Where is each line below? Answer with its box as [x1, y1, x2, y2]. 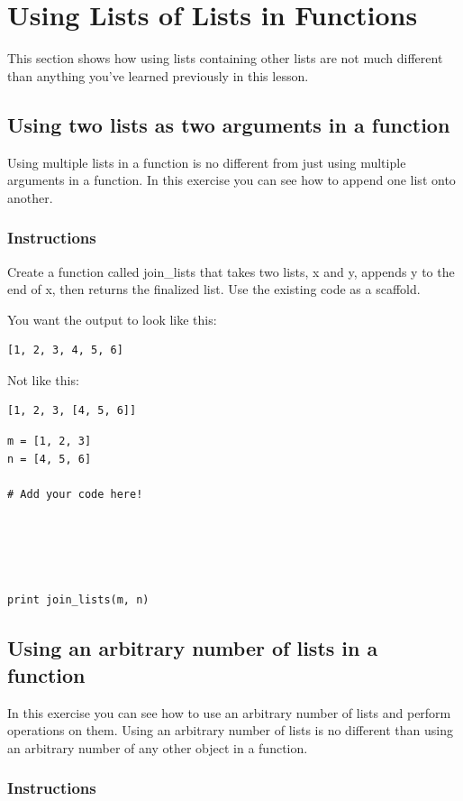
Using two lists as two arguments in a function [7, 110, 450, 138]
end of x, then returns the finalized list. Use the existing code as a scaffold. [7, 280, 421, 299]
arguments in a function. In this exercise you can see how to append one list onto [7, 170, 456, 189]
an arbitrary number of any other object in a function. [7, 738, 308, 757]
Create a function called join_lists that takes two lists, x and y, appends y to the [7, 262, 455, 281]
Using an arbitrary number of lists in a [7, 634, 378, 662]
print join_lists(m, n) [7, 594, 150, 607]
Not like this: [7, 370, 79, 389]
